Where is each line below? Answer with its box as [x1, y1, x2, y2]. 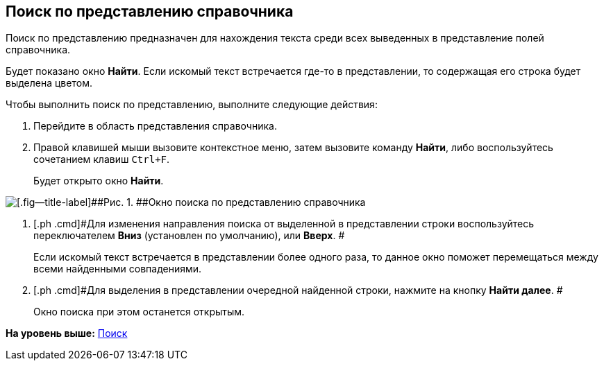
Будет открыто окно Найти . [33, 175, 164, 187]
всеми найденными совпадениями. [33, 263, 202, 275]
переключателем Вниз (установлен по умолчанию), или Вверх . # [33, 229, 345, 242]
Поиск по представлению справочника [6, 3, 294, 20]
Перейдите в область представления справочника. [33, 120, 277, 132]
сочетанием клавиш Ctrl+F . [33, 153, 170, 166]
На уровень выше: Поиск [6, 327, 128, 340]
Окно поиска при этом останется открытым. [33, 306, 245, 318]
